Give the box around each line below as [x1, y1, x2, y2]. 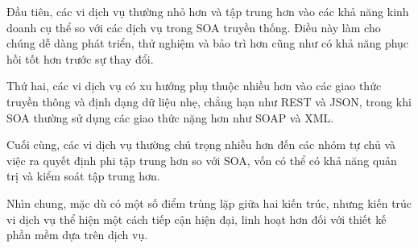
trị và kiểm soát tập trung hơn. [6, 167, 160, 184]
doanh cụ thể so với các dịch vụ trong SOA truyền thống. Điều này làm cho [6, 19, 381, 35]
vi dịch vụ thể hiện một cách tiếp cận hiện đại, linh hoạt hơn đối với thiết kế [6, 210, 387, 227]
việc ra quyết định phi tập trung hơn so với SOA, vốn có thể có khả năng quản [6, 151, 397, 168]
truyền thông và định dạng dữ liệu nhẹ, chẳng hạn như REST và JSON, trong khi [6, 93, 412, 110]
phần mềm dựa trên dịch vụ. [6, 226, 148, 243]
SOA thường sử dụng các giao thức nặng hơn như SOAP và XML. [6, 109, 334, 126]
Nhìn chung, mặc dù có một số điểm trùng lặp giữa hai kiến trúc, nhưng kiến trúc [6, 194, 412, 211]
